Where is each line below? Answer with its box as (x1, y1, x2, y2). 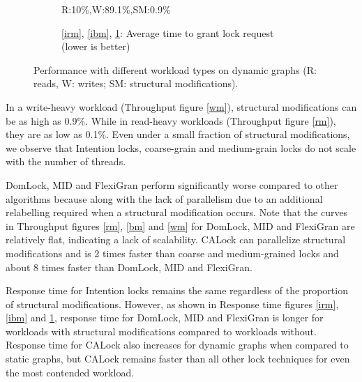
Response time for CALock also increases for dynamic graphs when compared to (6, 337, 349, 352)
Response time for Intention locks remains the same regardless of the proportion (6, 283, 348, 298)
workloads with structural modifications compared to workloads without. (6, 323, 317, 338)
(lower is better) (61, 39, 130, 54)
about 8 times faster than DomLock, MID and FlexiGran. (6, 259, 252, 274)
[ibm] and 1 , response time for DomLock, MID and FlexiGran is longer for (6, 310, 324, 325)
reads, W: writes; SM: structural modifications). (33, 76, 239, 91)
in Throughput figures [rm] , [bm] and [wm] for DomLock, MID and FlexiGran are (6, 218, 355, 233)
